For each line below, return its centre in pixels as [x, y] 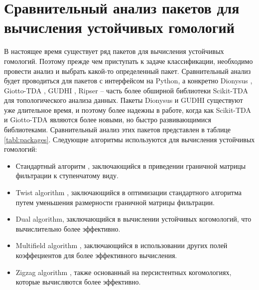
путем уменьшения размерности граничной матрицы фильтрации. [115, 202]
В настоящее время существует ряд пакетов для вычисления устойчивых [114, 51]
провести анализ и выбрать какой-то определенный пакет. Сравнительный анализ [128, 71]
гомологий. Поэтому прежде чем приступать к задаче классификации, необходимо [129, 61]
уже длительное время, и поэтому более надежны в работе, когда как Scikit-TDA [128, 110]
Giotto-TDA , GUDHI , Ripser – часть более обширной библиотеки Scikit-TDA [126, 90]
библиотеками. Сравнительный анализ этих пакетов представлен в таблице [118, 130]
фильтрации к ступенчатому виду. [67, 175]
